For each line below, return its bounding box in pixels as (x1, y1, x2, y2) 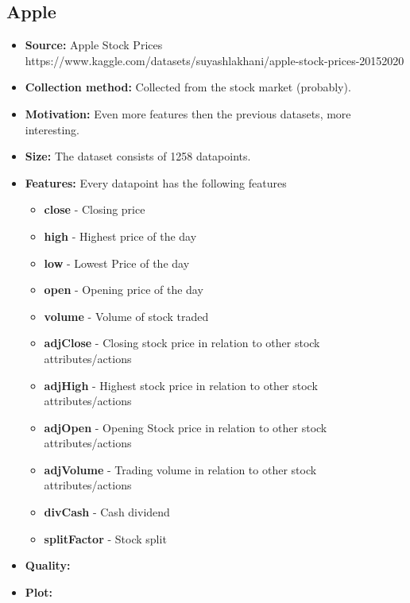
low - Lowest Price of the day (44, 254, 190, 271)
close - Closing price (44, 201, 145, 218)
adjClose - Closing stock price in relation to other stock (44, 334, 320, 351)
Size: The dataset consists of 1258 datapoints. (25, 148, 251, 164)
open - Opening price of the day (44, 281, 203, 298)
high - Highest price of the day (44, 227, 197, 244)
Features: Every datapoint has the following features (25, 174, 287, 191)
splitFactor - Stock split (44, 530, 167, 547)
